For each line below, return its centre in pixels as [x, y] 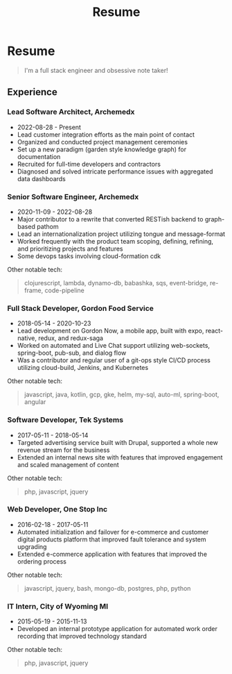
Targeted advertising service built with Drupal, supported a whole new [117, 442]
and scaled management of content [68, 464]
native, [27, 338]
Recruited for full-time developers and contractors [89, 164]
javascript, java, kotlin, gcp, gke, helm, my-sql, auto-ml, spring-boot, [122, 395]
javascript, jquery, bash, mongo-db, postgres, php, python [107, 588]
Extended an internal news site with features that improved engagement [120, 457]
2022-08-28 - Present [49, 127]
